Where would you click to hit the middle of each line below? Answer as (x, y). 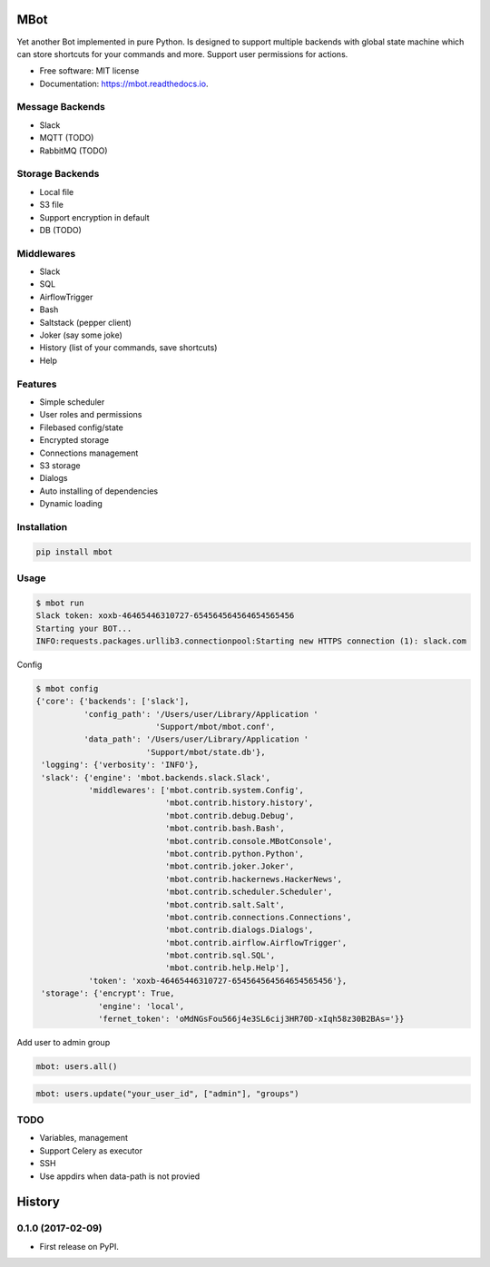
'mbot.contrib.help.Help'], (227, 968)
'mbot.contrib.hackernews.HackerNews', (254, 879)
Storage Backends (58, 174)
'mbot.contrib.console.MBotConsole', (249, 841)
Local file (57, 192)
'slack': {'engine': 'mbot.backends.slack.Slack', (156, 777)
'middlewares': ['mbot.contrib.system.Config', (196, 791)
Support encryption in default (94, 217)
